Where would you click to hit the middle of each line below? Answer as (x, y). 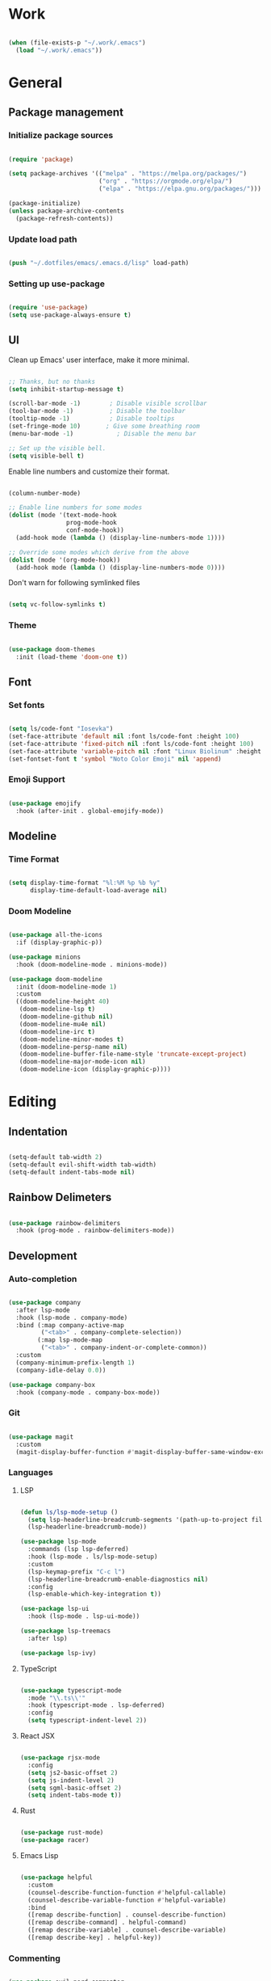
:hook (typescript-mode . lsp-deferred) (96, 1705)
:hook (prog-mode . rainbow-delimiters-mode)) (95, 1231)
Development (43, 1256)
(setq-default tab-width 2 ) (56, 1157)
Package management (66, 113)
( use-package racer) (54, 1840)
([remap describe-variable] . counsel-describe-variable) (127, 1930)
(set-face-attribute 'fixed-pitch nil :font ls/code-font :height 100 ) (131, 744)
